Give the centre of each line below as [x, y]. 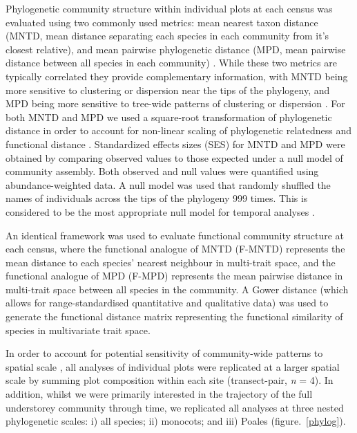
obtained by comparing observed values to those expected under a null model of [174, 157]
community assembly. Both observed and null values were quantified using [162, 171]
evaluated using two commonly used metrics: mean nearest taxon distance [162, 22]
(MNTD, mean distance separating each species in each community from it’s [167, 36]
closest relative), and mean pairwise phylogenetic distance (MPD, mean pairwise [176, 49]
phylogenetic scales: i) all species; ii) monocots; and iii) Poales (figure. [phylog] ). [176, 421]
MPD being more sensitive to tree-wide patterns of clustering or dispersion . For [175, 103]
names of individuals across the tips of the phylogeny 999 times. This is [157, 198]
